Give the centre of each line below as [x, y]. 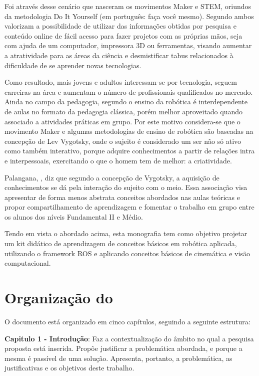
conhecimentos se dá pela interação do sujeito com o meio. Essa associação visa [126, 187]
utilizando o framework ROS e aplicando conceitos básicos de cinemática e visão [127, 253]
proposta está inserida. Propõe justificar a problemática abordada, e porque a [123, 348]
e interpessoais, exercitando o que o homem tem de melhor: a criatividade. [118, 160]
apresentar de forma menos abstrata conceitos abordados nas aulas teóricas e [122, 197]
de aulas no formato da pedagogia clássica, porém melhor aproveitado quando [124, 111]
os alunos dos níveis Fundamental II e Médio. [74, 216]
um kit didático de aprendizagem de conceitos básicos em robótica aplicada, [121, 243]
